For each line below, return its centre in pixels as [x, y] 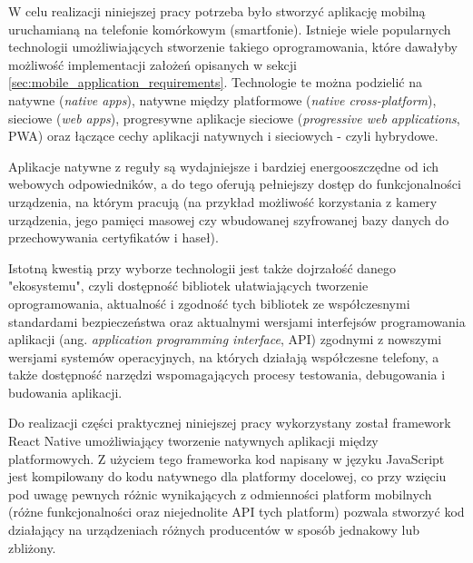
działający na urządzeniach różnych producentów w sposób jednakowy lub [214, 530]
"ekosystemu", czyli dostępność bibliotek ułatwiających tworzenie [188, 286]
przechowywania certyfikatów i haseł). [113, 237]
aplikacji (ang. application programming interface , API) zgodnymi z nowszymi [225, 339]
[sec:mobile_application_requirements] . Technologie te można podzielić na [216, 82]
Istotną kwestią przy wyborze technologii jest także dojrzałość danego [202, 267]
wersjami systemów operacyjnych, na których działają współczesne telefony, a [224, 356]
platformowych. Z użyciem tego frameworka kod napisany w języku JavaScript [227, 458]
